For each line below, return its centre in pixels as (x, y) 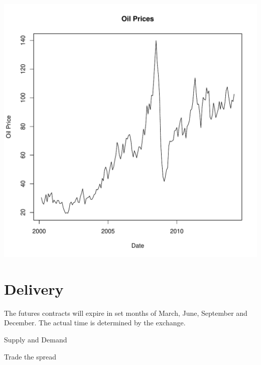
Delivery (34, 288)
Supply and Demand (36, 339)
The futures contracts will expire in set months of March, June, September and (126, 313)
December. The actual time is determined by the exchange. (95, 323)
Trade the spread (30, 356)
